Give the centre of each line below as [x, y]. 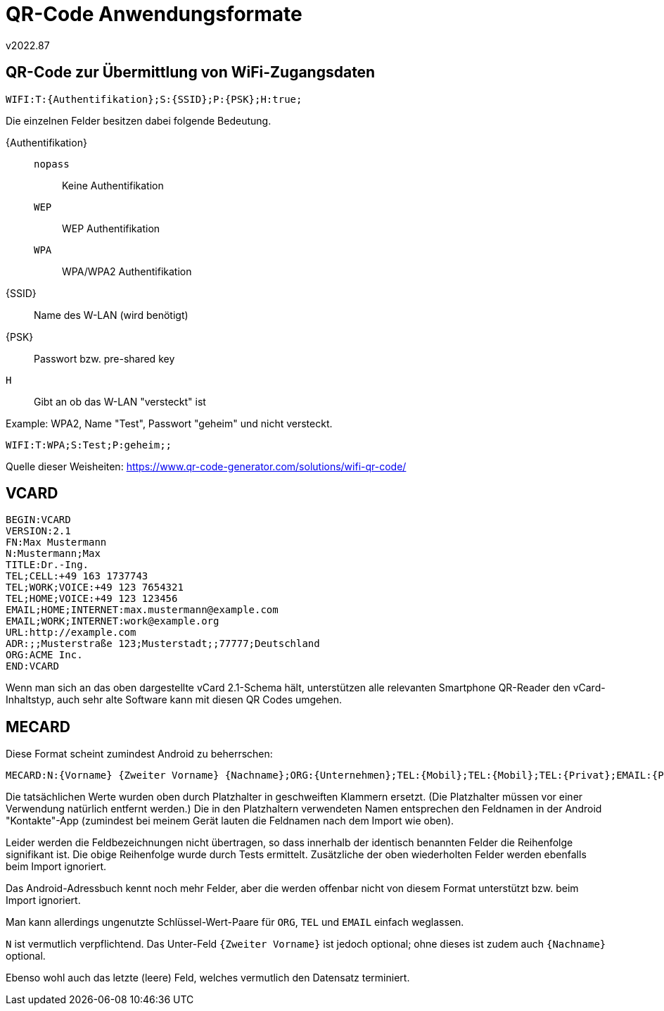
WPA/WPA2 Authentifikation [127, 271]
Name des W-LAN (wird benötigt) [111, 315]
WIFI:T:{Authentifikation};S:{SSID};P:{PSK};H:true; [154, 99]
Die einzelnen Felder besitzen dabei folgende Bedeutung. [139, 120]
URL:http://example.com [71, 633]
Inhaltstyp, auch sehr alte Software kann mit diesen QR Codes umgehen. [174, 700]
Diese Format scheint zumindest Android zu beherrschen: [139, 754]
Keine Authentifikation [113, 185]
